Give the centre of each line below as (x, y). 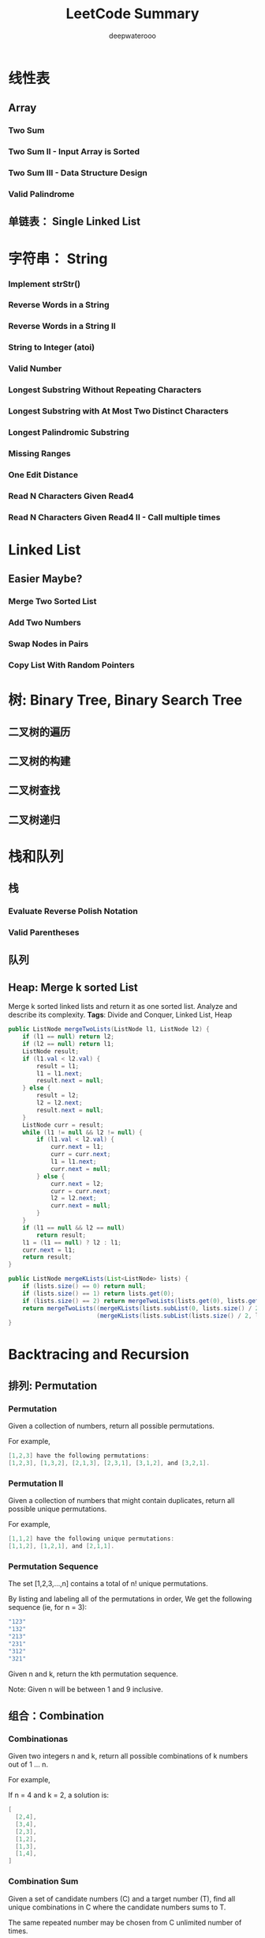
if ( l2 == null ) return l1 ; (68, 1045)
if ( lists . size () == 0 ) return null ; (84, 1286)
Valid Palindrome (41, 195)
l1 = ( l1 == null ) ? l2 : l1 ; (72, 1242)
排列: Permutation (53, 1386)
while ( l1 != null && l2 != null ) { (83, 1132)
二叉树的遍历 (39, 732)
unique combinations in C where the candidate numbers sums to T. (117, 1907)
